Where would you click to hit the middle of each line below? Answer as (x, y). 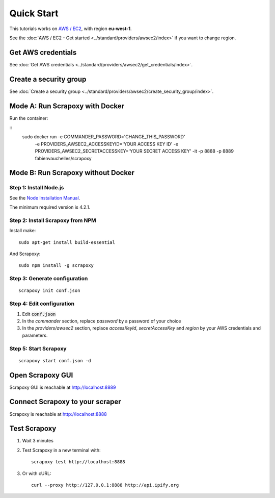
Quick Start (34, 13)
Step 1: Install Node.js (37, 188)
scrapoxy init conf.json (49, 291)
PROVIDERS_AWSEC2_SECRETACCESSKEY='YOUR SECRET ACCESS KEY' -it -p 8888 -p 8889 (134, 151)
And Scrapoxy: (25, 254)
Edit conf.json (39, 314)
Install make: (23, 231)
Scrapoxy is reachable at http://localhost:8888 (58, 414)
